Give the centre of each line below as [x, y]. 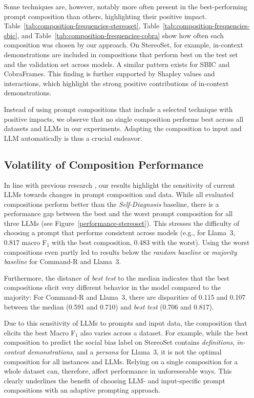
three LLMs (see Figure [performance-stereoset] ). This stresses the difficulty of [122, 223]
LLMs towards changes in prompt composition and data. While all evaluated [119, 194]
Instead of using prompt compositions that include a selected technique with [118, 109]
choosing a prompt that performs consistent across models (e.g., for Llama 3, [120, 232]
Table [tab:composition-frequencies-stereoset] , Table [82, 26]
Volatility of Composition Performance [104, 164]
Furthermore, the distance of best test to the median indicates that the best [117, 277]
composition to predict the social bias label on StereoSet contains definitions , [119, 342]
